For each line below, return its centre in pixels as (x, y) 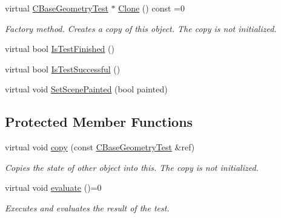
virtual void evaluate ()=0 (53, 188)
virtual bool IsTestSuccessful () (63, 69)
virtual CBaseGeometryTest (57, 8)
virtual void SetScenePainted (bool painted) (86, 89)
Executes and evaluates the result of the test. (87, 207)
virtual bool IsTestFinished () (60, 49)
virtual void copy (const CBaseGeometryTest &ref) (100, 147)
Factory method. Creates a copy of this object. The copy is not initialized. (141, 28)
